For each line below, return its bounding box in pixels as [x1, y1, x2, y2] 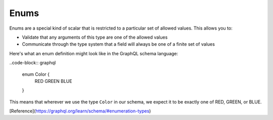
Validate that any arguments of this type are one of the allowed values [22, 34, 168, 40]
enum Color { [22, 71, 50, 77]
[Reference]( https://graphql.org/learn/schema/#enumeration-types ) [9, 108, 151, 114]
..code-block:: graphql [9, 60, 56, 66]
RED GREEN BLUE [34, 78, 73, 84]
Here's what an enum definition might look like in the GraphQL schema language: [9, 50, 178, 56]
